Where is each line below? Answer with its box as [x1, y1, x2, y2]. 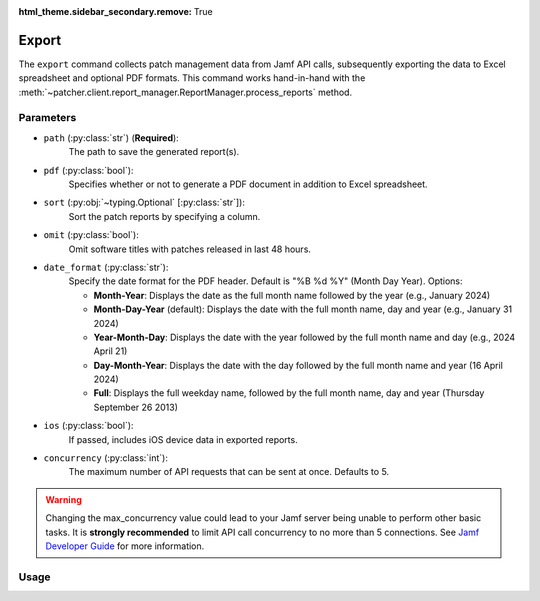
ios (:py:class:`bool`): [43, 420, 134, 432]
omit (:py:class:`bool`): [43, 229, 139, 241]
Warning [45, 493, 82, 505]
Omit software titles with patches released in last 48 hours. [68, 243, 312, 255]
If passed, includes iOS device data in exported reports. [68, 433, 299, 445]
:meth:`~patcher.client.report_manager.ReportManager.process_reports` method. [18, 86, 353, 98]
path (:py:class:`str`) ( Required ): [43, 131, 179, 144]
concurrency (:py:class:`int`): [43, 452, 169, 464]
